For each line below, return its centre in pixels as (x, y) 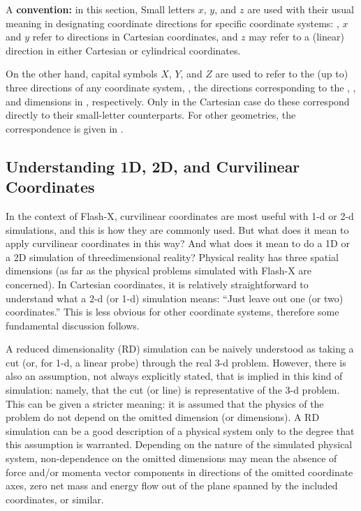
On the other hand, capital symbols (82, 74)
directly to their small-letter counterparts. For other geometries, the (151, 115)
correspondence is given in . (65, 128)
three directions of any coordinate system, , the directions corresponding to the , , (181, 87)
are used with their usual (301, 9)
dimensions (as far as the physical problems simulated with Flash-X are (159, 271)
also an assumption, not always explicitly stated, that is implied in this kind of (174, 376)
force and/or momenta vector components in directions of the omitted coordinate (179, 472)
